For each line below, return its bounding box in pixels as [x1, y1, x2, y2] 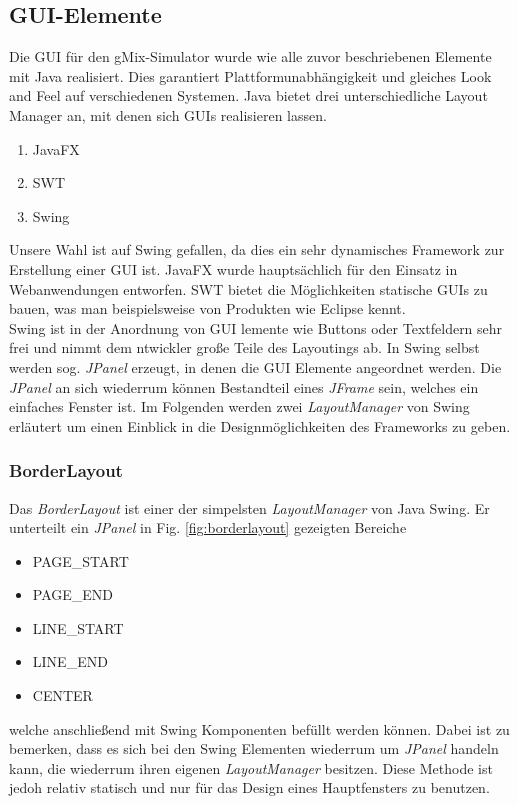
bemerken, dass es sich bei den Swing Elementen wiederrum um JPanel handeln [9, 738, 499, 759]
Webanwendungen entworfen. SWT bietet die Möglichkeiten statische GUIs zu [9, 278, 488, 299]
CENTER [32, 685, 93, 706]
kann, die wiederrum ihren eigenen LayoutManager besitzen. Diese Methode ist [9, 757, 493, 778]
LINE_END [32, 651, 108, 672]
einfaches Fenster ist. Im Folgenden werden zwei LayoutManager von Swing [9, 396, 470, 417]
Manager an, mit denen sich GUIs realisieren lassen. [9, 104, 327, 125]
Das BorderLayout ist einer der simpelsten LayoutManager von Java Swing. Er [9, 497, 490, 518]
